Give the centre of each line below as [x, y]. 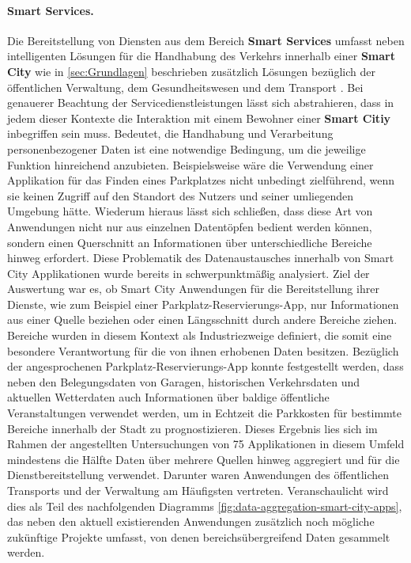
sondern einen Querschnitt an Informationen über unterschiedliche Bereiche [190, 242]
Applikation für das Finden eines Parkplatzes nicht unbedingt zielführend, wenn [201, 180]
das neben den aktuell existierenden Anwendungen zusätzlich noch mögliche [191, 521]
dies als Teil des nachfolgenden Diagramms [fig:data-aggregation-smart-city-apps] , [205, 506]
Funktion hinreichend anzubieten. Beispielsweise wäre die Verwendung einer [190, 164]
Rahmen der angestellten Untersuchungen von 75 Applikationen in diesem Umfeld [206, 444]
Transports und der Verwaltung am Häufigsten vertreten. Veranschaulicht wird [198, 491]
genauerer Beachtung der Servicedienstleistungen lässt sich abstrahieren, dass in [201, 103]
